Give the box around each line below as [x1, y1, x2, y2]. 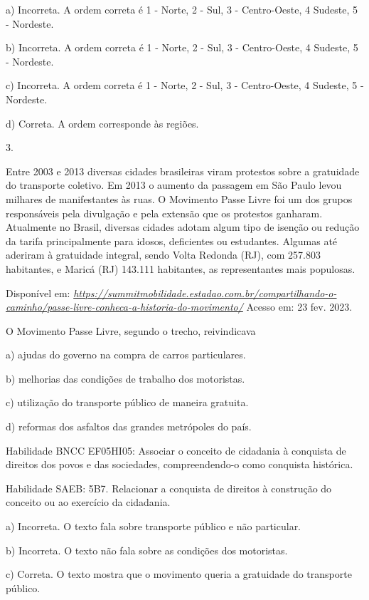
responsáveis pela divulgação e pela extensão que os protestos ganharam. [6, 205, 323, 220]
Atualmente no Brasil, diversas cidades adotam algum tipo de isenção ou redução [6, 219, 360, 234]
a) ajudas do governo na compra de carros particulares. [6, 347, 246, 362]
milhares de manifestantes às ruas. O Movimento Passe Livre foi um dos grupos [6, 191, 353, 206]
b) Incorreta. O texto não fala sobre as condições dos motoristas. [6, 542, 288, 557]
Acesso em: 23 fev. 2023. [246, 299, 353, 314]
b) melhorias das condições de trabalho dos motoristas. [6, 371, 245, 386]
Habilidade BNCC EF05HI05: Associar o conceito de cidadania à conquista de [6, 443, 346, 457]
